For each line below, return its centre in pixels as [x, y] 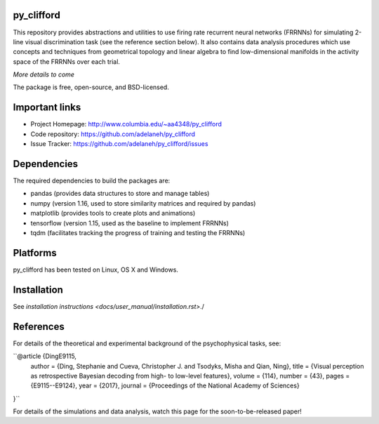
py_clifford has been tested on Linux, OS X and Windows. [96, 270]
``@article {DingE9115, [45, 356]
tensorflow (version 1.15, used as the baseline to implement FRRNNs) [130, 223]
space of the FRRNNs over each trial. [67, 61]
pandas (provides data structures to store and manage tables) [120, 194]
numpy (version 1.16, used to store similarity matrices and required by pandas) [143, 203]
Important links [47, 108]
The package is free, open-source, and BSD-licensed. [91, 87]
